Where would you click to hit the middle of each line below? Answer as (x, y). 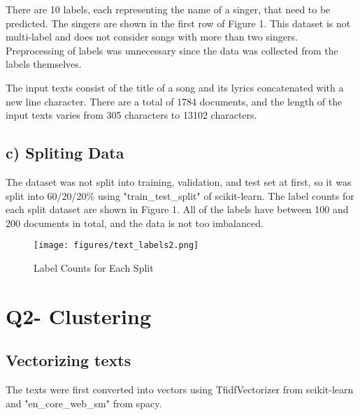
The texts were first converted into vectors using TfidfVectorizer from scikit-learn (180, 389)
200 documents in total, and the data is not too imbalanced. (135, 223)
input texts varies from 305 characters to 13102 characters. (131, 115)
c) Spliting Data (65, 153)
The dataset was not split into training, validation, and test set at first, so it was (179, 181)
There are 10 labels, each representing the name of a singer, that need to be (168, 9)
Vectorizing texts (69, 360)
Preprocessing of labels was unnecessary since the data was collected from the (172, 50)
